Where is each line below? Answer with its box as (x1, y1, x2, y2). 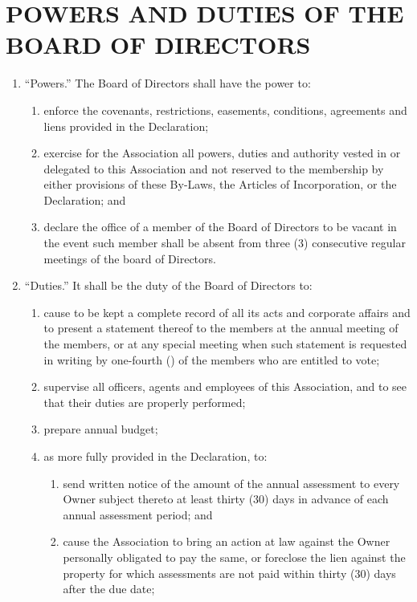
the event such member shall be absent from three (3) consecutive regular (43, 234, 406, 251)
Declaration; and (43, 191, 126, 208)
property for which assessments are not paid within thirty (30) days (63, 564, 396, 581)
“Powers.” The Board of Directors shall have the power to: (24, 75, 311, 92)
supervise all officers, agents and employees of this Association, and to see (43, 378, 407, 395)
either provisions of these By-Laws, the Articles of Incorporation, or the (43, 176, 397, 193)
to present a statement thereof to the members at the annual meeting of (43, 319, 399, 336)
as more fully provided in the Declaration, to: (43, 448, 268, 464)
